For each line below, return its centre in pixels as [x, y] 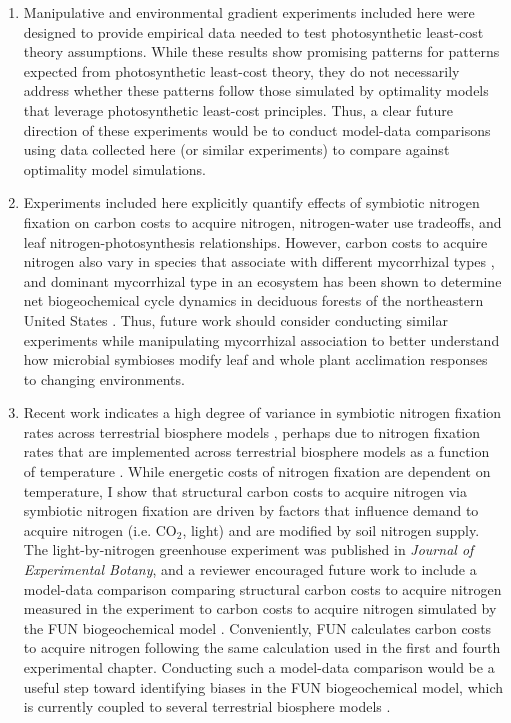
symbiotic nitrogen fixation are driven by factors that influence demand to [251, 510]
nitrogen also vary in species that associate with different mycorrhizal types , [259, 261]
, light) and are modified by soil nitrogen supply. [331, 529]
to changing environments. [104, 378]
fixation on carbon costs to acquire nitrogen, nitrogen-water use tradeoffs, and [262, 221]
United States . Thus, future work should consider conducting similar [235, 319]
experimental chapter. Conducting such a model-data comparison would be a [259, 667]
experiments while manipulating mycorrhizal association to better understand [261, 339]
